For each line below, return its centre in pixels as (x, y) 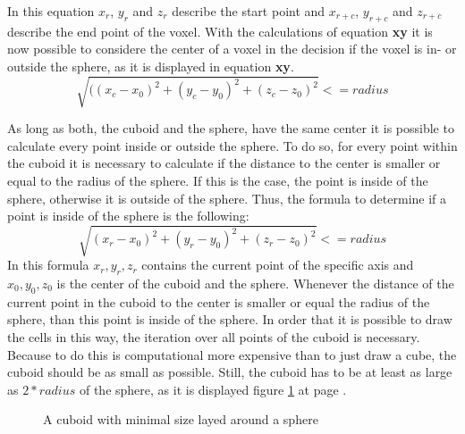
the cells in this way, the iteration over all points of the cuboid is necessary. (214, 337)
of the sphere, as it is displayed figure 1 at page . (213, 389)
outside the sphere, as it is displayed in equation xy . (151, 66)
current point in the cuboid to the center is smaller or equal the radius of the (219, 301)
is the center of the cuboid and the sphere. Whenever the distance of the (255, 284)
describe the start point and (249, 11)
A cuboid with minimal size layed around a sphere (181, 419)
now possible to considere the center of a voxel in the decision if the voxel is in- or (232, 49)
